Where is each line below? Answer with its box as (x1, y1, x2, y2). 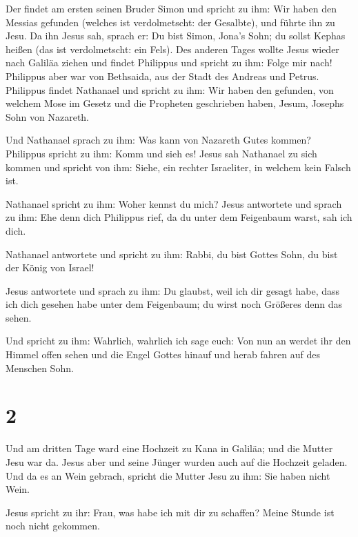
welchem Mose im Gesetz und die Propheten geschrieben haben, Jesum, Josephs (6, 96, 344, 110)
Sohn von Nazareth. (6, 109, 90, 124)
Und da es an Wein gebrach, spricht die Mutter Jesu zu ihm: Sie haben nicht (6, 468, 330, 482)
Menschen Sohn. (6, 360, 74, 375)
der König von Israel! (6, 260, 95, 275)
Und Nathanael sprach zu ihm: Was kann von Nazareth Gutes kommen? (6, 133, 311, 147)
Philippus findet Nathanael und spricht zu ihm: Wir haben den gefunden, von (6, 82, 334, 97)
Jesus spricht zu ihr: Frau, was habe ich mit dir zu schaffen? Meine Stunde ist (6, 505, 335, 519)
